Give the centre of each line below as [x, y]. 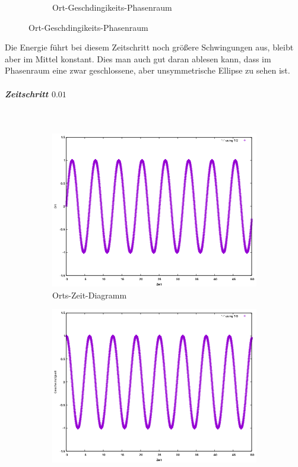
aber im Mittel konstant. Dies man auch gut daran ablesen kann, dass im [138, 58]
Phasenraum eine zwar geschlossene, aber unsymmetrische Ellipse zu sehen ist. [148, 70]
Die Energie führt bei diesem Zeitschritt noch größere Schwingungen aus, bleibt [149, 47]
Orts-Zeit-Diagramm [90, 295]
